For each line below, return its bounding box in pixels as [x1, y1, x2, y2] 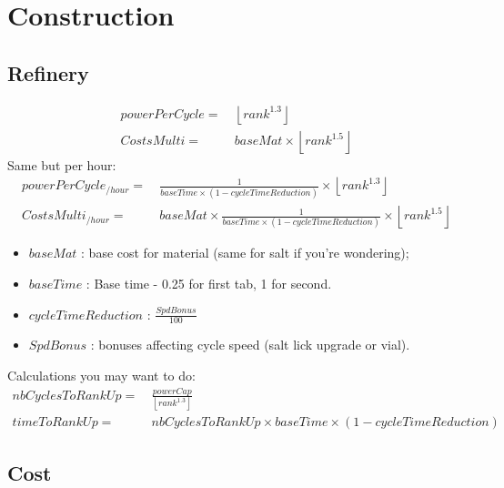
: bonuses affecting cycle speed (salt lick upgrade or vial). [90, 335, 410, 354]
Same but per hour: [7, 155, 116, 174]
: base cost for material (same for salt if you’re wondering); [81, 243, 409, 262]
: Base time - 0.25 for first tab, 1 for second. [86, 274, 332, 293]
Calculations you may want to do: [7, 366, 196, 385]
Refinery [7, 58, 89, 86]
